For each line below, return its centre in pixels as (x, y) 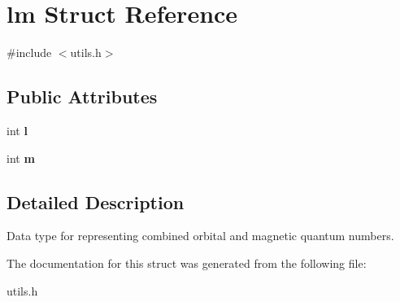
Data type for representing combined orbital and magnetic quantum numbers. (200, 236)
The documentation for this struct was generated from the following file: (187, 263)
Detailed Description (96, 201)
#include (29, 53)
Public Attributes (82, 96)
